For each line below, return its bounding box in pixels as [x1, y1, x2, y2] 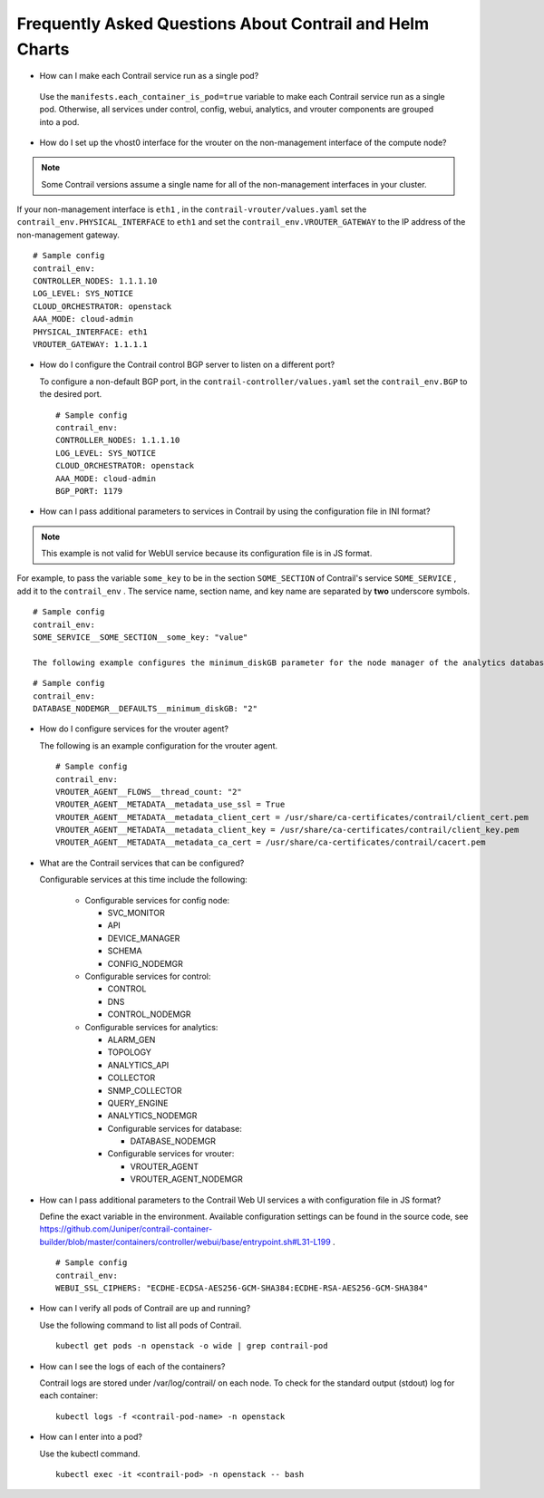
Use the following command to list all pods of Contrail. [39, 1319, 242, 1330]
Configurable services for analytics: [84, 1021, 219, 1032]
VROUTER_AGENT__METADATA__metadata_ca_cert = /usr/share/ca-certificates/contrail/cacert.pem [55, 837, 486, 847]
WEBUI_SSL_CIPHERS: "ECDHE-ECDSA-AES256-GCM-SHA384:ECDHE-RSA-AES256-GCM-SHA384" [55, 1282, 429, 1293]
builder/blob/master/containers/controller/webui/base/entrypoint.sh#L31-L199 [39, 1236, 331, 1247]
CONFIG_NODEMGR [107, 958, 183, 969]
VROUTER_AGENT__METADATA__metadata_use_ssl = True [55, 799, 286, 810]
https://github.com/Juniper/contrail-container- [39, 1223, 213, 1234]
